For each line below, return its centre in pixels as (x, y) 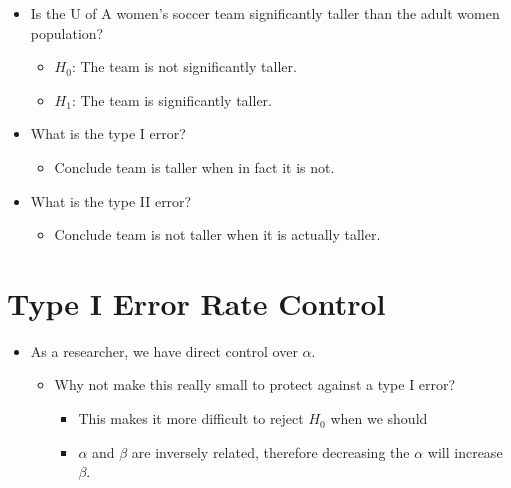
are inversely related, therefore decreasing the (270, 451)
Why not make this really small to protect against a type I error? (255, 384)
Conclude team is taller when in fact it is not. (194, 166)
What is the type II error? (111, 200)
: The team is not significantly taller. (184, 66)
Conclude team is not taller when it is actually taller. (217, 234)
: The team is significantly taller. (171, 99)
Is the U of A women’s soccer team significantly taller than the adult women (265, 13)
